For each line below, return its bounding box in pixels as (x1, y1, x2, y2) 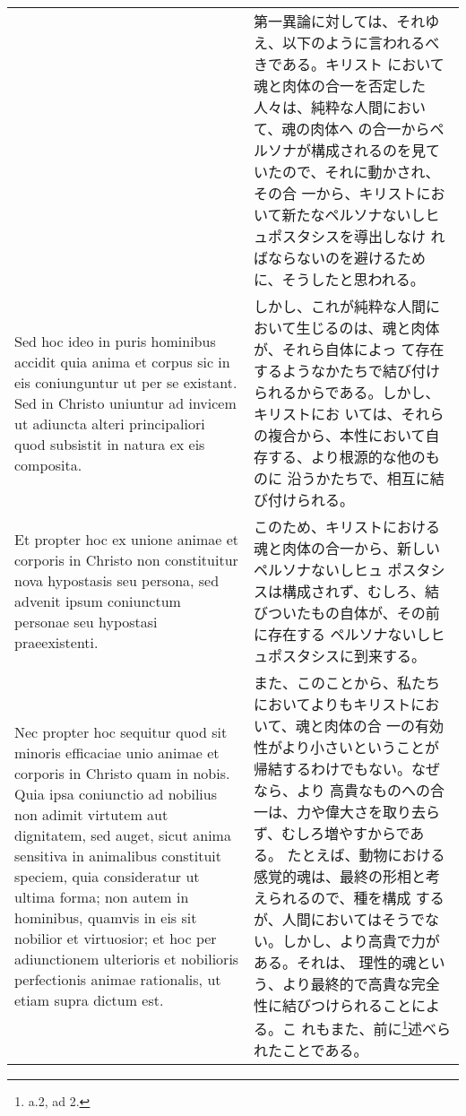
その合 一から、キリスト (254, 183, 417, 203)
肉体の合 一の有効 (324, 715, 444, 736)
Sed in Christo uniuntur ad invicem (14, 392, 237, 413)
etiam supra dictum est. (14, 990, 164, 1011)
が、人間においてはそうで (254, 909, 425, 930)
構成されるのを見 (311, 140, 427, 160)
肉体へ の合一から (310, 118, 430, 139)
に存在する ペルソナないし (254, 624, 431, 645)
